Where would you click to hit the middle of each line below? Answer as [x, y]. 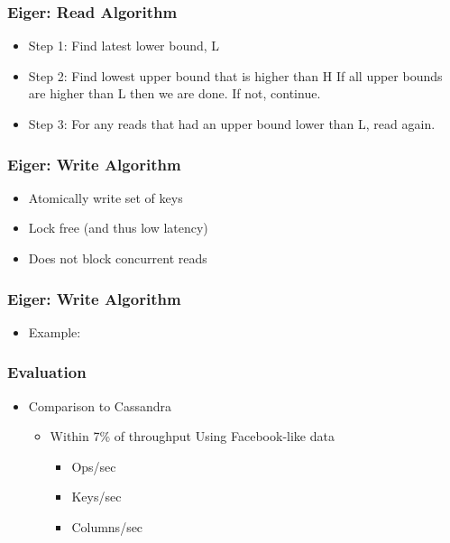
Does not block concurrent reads [118, 258]
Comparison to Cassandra [100, 405]
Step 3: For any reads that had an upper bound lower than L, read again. [232, 124]
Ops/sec [94, 466]
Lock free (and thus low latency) [118, 228]
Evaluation [47, 372]
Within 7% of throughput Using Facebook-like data [192, 436]
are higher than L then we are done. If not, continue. [174, 93]
